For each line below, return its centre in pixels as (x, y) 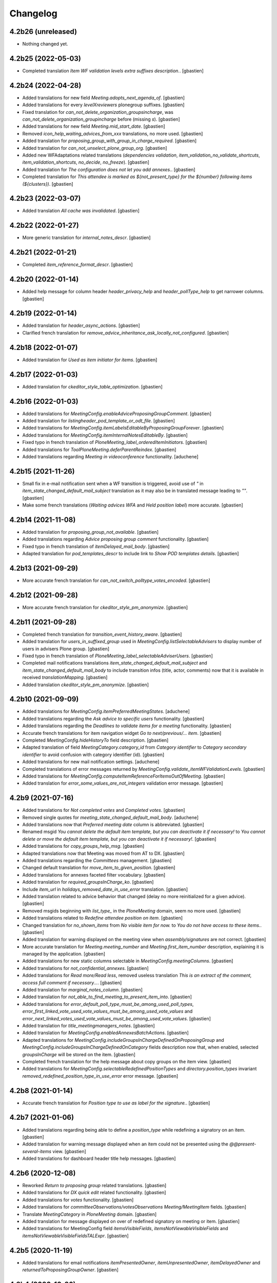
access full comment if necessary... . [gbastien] (72, 982)
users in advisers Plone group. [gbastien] (66, 649)
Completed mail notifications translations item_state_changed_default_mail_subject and (115, 663)
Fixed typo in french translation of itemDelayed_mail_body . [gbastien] (96, 546)
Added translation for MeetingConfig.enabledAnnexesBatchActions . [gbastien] (106, 1033)
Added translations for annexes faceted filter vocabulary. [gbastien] (94, 874)
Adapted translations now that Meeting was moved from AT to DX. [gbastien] (103, 853)
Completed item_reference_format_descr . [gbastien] (77, 265)
